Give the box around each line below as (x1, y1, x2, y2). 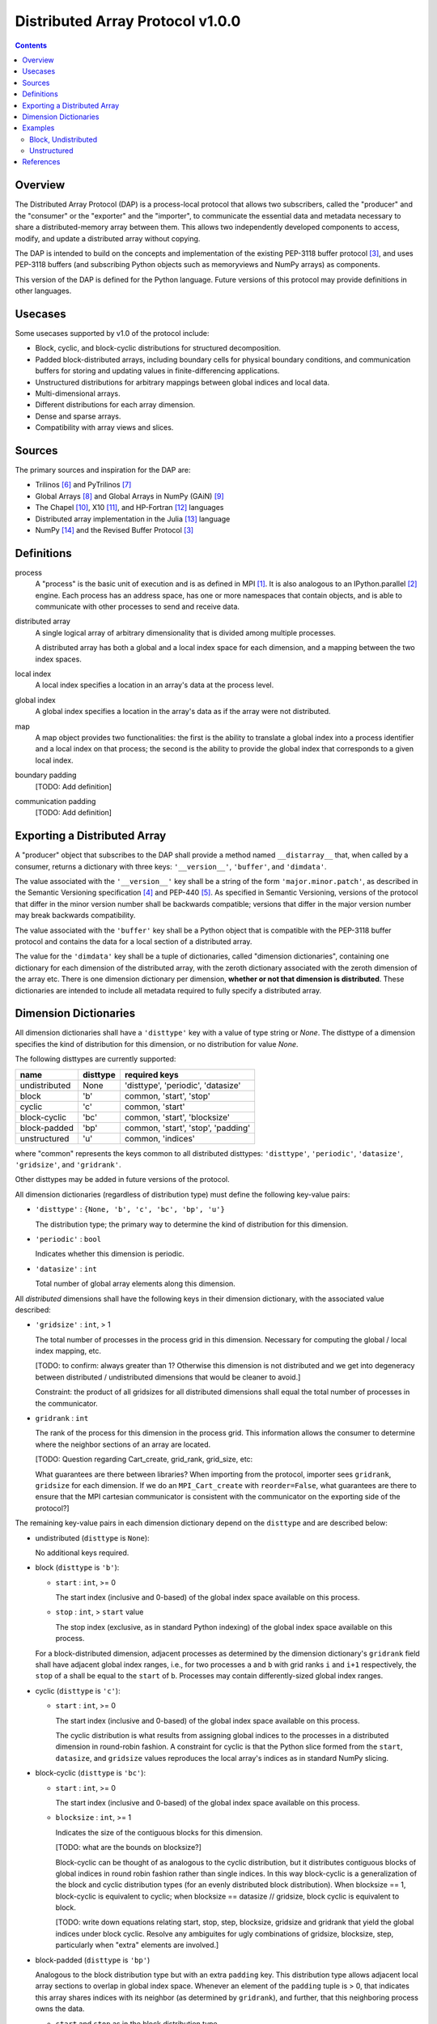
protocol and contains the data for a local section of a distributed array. (15, 936, 252, 946)
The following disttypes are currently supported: (15, 1054, 176, 1064)
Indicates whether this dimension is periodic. (35, 1249, 185, 1259)
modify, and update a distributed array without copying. (15, 233, 201, 243)
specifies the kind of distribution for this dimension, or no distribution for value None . (15, 1039, 299, 1048)
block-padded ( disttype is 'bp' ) (35, 1955, 151, 1965)
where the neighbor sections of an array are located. (35, 1439, 211, 1449)
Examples (22, 123, 55, 133)
